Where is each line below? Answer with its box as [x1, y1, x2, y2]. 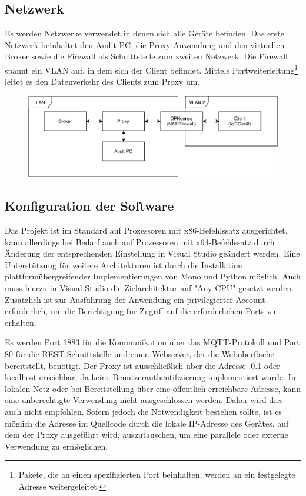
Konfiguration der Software [5, 197, 174, 215]
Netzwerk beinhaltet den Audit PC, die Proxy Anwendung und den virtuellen [5, 38, 285, 51]
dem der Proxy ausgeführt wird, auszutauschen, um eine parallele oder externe [5, 428, 288, 441]
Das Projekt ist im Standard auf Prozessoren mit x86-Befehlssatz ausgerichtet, [5, 224, 288, 237]
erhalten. [5, 316, 36, 328]
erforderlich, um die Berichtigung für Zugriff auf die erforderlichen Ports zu [5, 305, 276, 317]
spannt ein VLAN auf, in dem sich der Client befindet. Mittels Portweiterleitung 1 [5, 62, 298, 76]
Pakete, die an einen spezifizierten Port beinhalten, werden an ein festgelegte [18, 468, 295, 481]
